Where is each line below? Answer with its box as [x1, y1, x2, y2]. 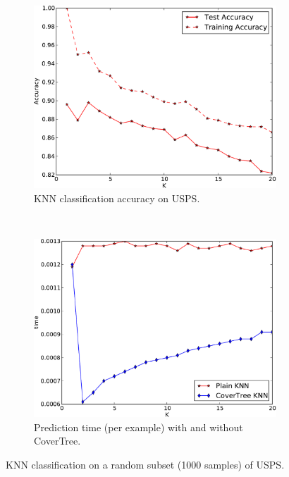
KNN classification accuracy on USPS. [34, 190, 200, 205]
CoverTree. [34, 433, 81, 448]
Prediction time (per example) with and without [34, 419, 243, 434]
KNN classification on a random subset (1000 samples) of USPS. [6, 457, 285, 471]
